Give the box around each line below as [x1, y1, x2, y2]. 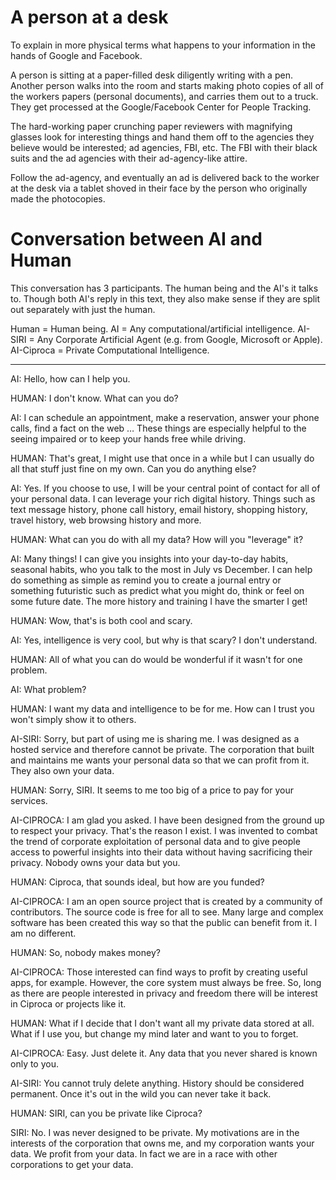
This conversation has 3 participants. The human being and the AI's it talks [10, 282, 319, 294]
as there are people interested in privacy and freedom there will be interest [10, 987, 318, 999]
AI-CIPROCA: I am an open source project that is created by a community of [10, 895, 323, 907]
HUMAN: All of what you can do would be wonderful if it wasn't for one [10, 653, 303, 665]
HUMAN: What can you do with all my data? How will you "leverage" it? [10, 533, 304, 545]
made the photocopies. [10, 192, 106, 205]
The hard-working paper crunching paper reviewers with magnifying [10, 120, 293, 132]
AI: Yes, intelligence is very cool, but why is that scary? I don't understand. [10, 634, 318, 646]
